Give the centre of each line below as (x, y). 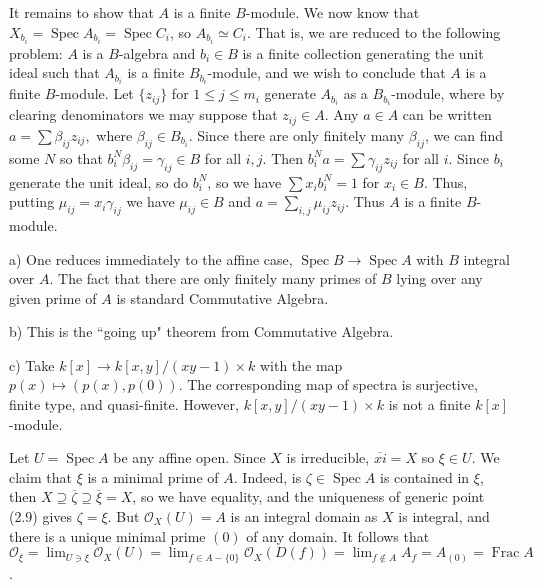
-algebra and (157, 52)
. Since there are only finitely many (296, 134)
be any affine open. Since (189, 457)
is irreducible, (328, 457)
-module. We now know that (332, 12)
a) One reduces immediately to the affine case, (151, 258)
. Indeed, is (267, 476)
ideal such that (54, 72)
